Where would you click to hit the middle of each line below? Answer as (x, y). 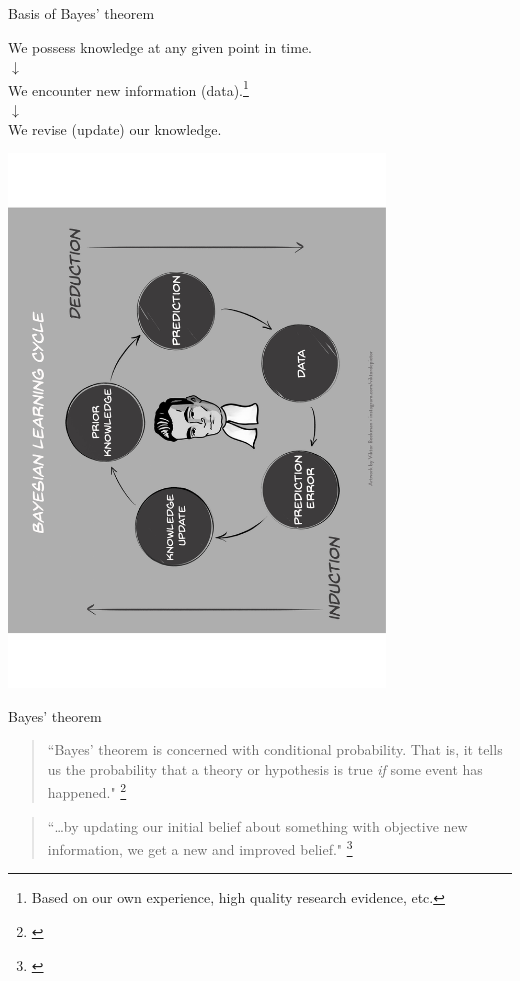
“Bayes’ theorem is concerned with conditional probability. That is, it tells (275, 749)
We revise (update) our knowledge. (115, 128)
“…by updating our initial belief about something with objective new (257, 825)
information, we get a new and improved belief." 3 (200, 847)
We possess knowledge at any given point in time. (160, 46)
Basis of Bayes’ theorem (81, 13)
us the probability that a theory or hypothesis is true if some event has (265, 768)
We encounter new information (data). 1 (128, 88)
